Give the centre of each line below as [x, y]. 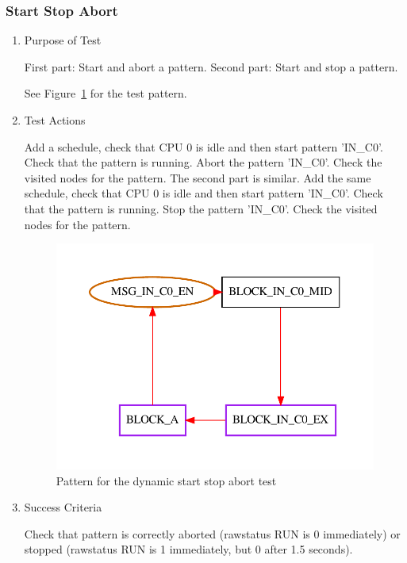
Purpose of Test [63, 40]
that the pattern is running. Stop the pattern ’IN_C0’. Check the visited [201, 208]
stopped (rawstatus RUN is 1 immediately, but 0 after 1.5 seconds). [188, 549]
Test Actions [55, 120]
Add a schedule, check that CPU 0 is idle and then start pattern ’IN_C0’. [203, 146]
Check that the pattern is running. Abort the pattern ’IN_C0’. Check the [203, 162]
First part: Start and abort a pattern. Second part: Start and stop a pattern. [211, 66]
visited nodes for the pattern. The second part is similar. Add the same [198, 177]
